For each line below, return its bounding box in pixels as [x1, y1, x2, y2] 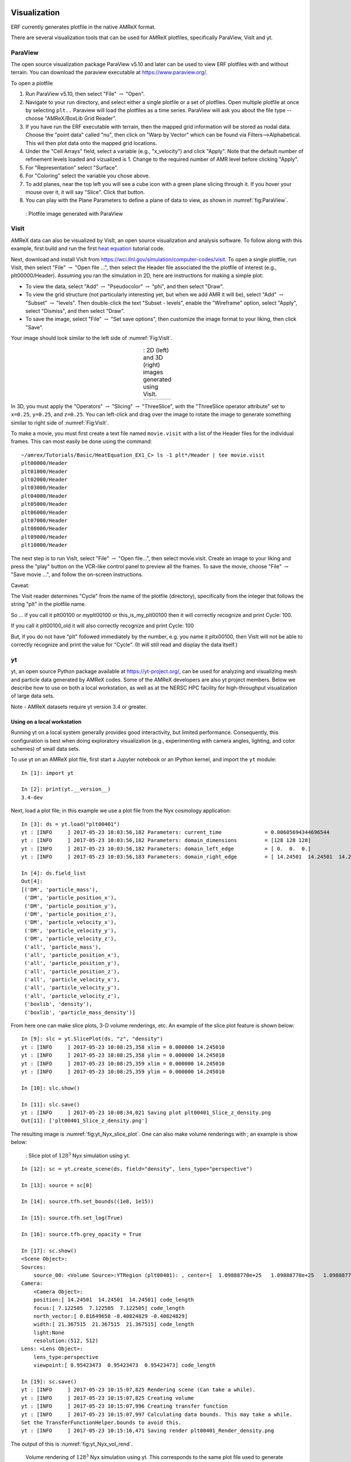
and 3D [143, 353, 163, 361]
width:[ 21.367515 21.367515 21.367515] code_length [33, 1321, 194, 1327]
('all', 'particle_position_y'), [24, 960, 120, 967]
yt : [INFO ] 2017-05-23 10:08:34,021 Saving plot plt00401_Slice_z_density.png [21, 1109, 271, 1116]
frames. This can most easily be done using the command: [11, 438, 152, 445]
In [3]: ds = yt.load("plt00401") [21, 820, 120, 827]
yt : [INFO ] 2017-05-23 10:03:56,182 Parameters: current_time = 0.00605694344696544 [21, 829, 330, 836]
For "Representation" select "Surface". [25, 164, 119, 171]
